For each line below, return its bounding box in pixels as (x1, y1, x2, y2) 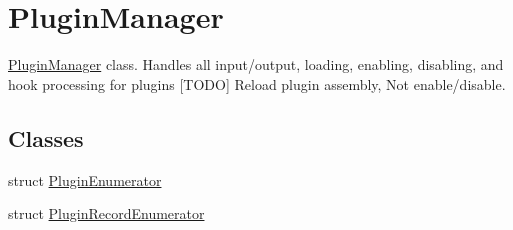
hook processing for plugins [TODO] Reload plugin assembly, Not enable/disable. (8, 73, 506, 94)
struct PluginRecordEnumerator (8, 203, 205, 224)
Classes (8, 122, 84, 153)
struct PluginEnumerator (8, 169, 162, 190)
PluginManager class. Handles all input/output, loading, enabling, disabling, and (8, 54, 504, 75)
